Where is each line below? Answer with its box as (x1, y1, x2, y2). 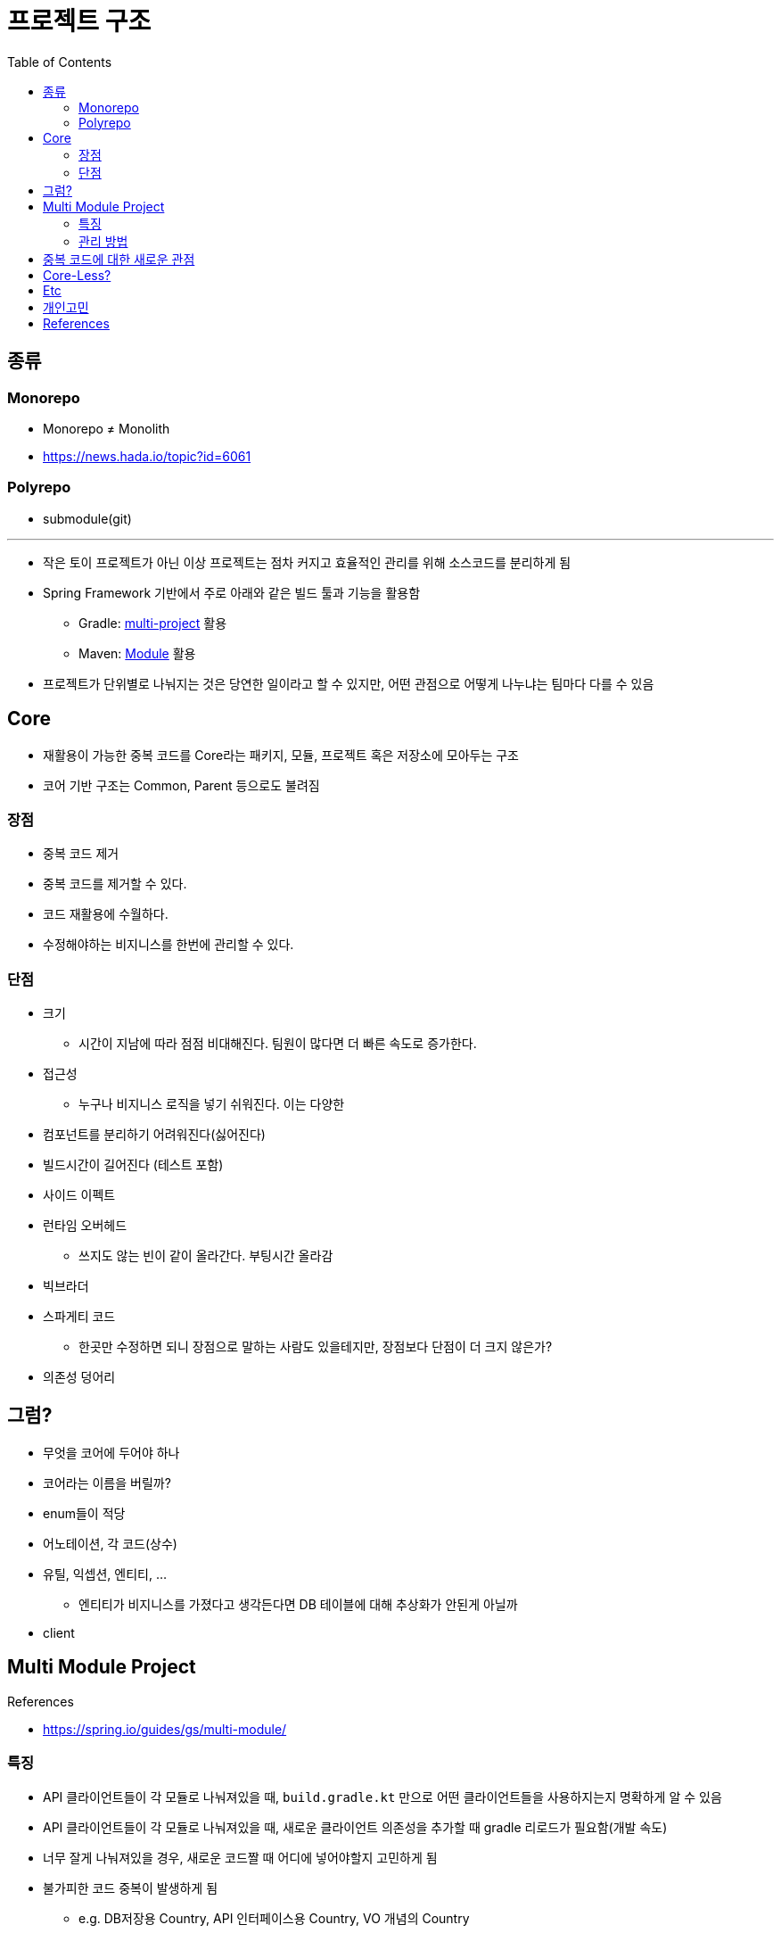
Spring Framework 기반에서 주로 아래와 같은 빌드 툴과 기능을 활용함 (43, 584, 421, 600)
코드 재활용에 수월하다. (43, 906, 169, 922)
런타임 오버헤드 (43, 1218, 127, 1234)
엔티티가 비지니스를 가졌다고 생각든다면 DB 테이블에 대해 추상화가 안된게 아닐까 (78, 1596, 518, 1612)
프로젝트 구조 (7, 6, 152, 37)
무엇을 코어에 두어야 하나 (43, 1444, 180, 1460)
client (43, 1624, 75, 1640)
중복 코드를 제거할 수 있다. (43, 876, 187, 892)
